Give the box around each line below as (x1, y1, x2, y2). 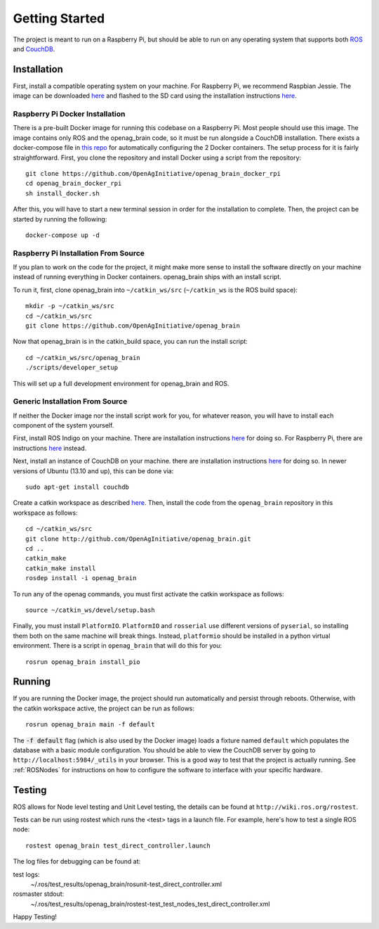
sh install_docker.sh (25, 189, 100, 197)
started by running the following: (13, 214, 107, 223)
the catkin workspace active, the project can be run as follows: (13, 704, 195, 712)
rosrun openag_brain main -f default (25, 721, 156, 729)
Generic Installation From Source (13, 397, 128, 406)
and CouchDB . (13, 44, 55, 53)
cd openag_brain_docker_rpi (25, 179, 122, 188)
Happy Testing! (13, 913, 58, 921)
